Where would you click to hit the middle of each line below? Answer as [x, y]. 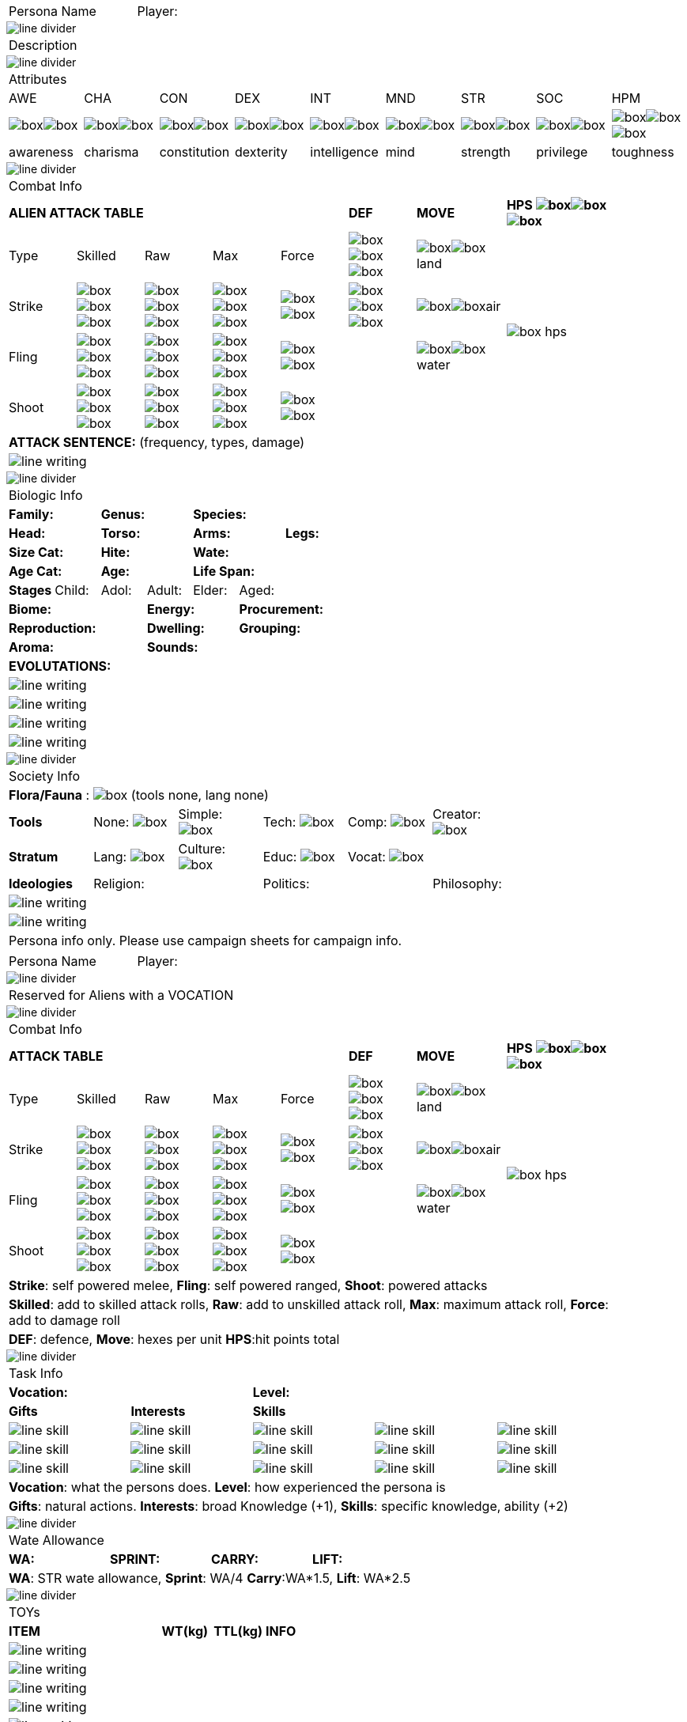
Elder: [210, 590]
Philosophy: [467, 884]
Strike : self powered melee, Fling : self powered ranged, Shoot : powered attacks [248, 1285]
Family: [31, 514]
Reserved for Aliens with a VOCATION [121, 995]
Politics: [286, 884]
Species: [220, 514]
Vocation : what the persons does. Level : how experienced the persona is [227, 1487]
